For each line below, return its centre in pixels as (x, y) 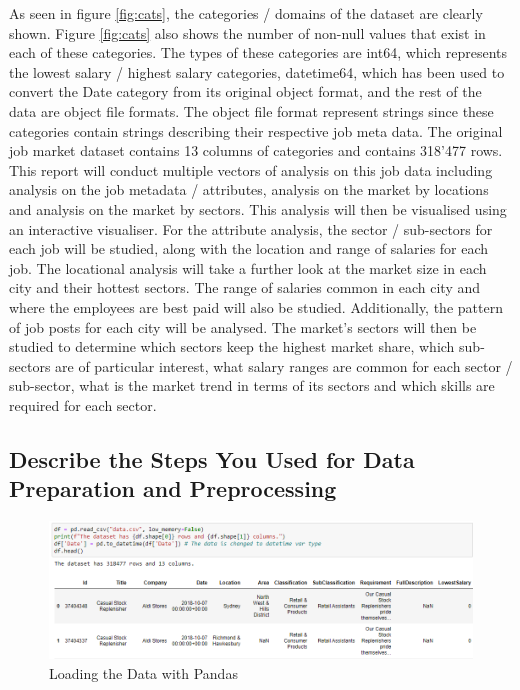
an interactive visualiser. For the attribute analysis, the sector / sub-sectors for (251, 228)
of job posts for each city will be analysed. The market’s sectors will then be (243, 326)
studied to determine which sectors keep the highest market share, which (232, 346)
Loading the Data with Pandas (143, 672)
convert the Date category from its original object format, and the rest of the (245, 91)
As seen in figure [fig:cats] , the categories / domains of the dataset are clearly (246, 13)
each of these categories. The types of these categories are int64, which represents (258, 52)
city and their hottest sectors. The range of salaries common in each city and (245, 287)
